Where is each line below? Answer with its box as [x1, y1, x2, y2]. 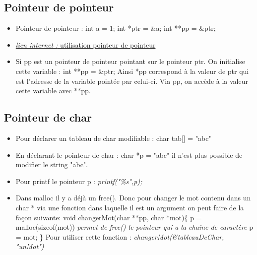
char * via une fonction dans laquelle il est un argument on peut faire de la [15, 202, 244, 212]
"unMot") [15, 241, 44, 252]
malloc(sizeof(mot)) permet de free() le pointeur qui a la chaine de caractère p [15, 222, 253, 232]
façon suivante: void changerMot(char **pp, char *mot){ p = [15, 212, 202, 222]
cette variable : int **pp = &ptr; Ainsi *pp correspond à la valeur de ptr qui [15, 65, 249, 76]
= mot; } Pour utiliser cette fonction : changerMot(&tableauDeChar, [15, 231, 224, 242]
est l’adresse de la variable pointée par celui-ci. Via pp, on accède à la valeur [15, 75, 248, 86]
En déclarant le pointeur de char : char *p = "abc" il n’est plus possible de [15, 149, 243, 160]
